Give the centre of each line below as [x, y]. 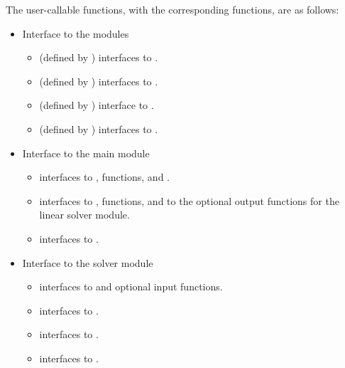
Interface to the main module [86, 153]
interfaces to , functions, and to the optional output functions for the [189, 200]
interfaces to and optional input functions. [131, 286]
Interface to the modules [76, 33]
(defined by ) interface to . [97, 105]
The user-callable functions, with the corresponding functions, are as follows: [172, 9]
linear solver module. [84, 215]
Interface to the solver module [88, 262]
